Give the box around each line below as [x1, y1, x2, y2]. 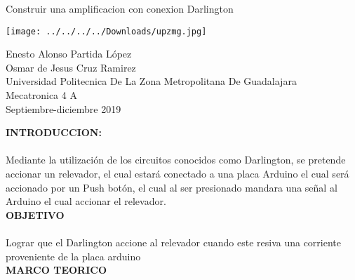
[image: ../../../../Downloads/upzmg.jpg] [6, 26, 207, 36]
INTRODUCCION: [6, 125, 102, 140]
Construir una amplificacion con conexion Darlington [6, 1, 234, 15]
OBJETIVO [6, 207, 65, 222]
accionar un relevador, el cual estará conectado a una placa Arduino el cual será [6, 166, 349, 180]
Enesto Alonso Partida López [6, 46, 132, 61]
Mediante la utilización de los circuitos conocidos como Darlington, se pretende [6, 152, 346, 167]
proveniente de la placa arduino [6, 248, 141, 263]
